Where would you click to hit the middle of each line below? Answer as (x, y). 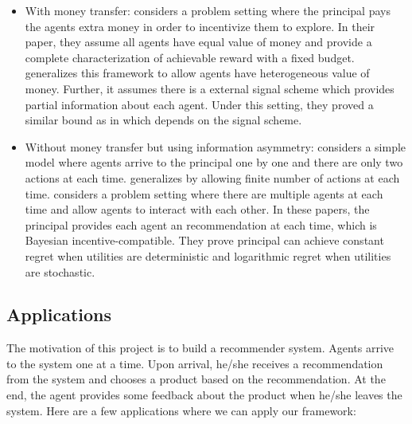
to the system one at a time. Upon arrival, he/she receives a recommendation (195, 363)
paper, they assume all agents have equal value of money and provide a (198, 42)
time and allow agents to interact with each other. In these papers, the (197, 209)
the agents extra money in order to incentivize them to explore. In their (200, 26)
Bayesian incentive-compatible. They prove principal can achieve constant (204, 240)
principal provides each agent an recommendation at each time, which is (201, 224)
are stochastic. (60, 271)
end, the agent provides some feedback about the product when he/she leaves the (204, 395)
